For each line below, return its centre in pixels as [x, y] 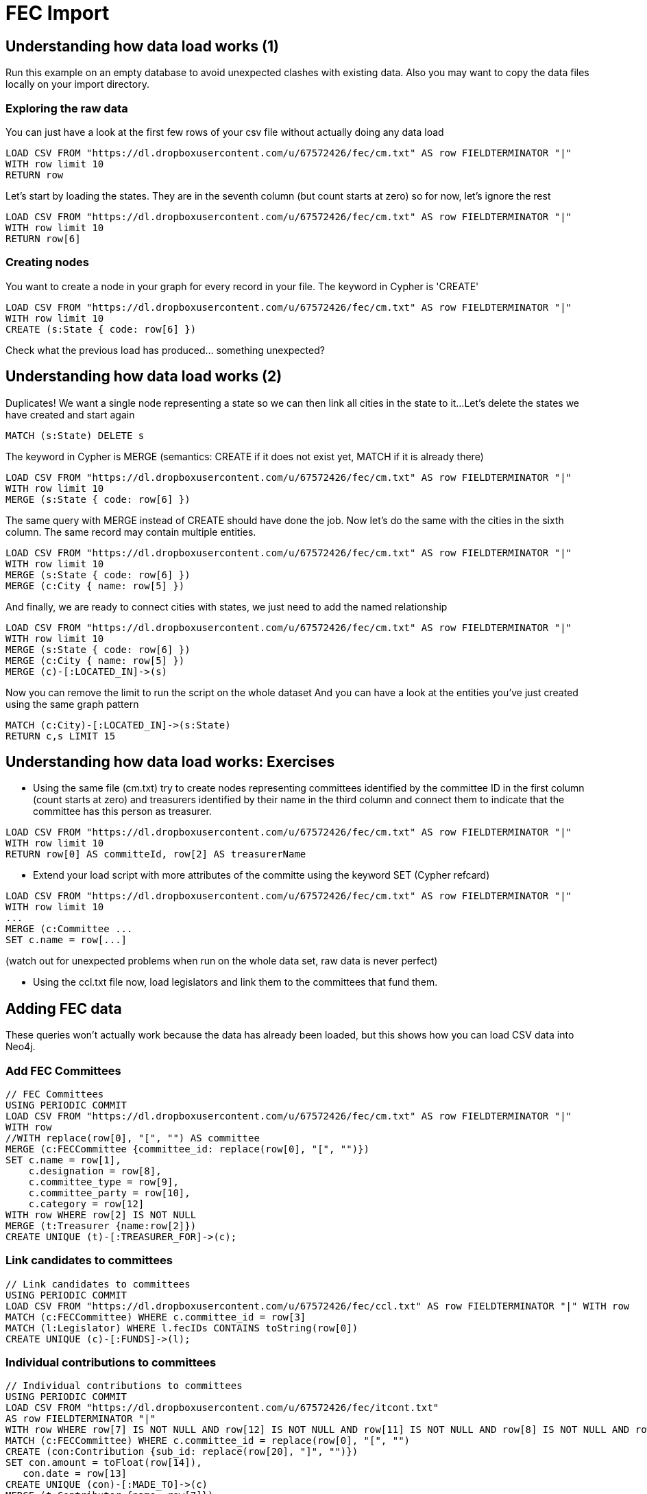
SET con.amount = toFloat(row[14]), [104, 1463]
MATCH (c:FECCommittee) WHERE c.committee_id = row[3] [156, 1317]
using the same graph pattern [72, 704]
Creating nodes [48, 262]
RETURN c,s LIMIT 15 [61, 736]
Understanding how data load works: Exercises [170, 761]
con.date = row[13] [75, 1474]
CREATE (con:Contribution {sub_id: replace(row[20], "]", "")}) [182, 1452]
